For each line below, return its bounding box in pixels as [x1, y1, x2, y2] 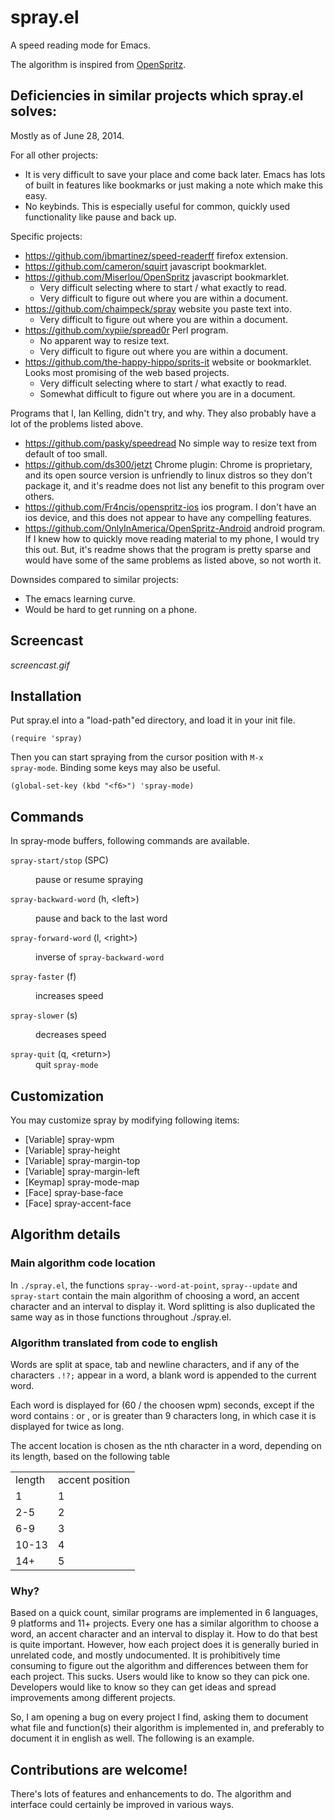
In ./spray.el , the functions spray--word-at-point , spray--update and [10, 1279, 298, 1291]
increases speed [35, 990, 104, 1002]
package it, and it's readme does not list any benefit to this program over [24, 479, 325, 491]
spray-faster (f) [10, 971, 77, 983]
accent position [57, 1472, 131, 1486]
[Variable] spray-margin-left [24, 1166, 140, 1177]
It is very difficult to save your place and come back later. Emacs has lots [24, 168, 326, 180]
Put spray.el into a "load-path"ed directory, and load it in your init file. [10, 714, 296, 726]
